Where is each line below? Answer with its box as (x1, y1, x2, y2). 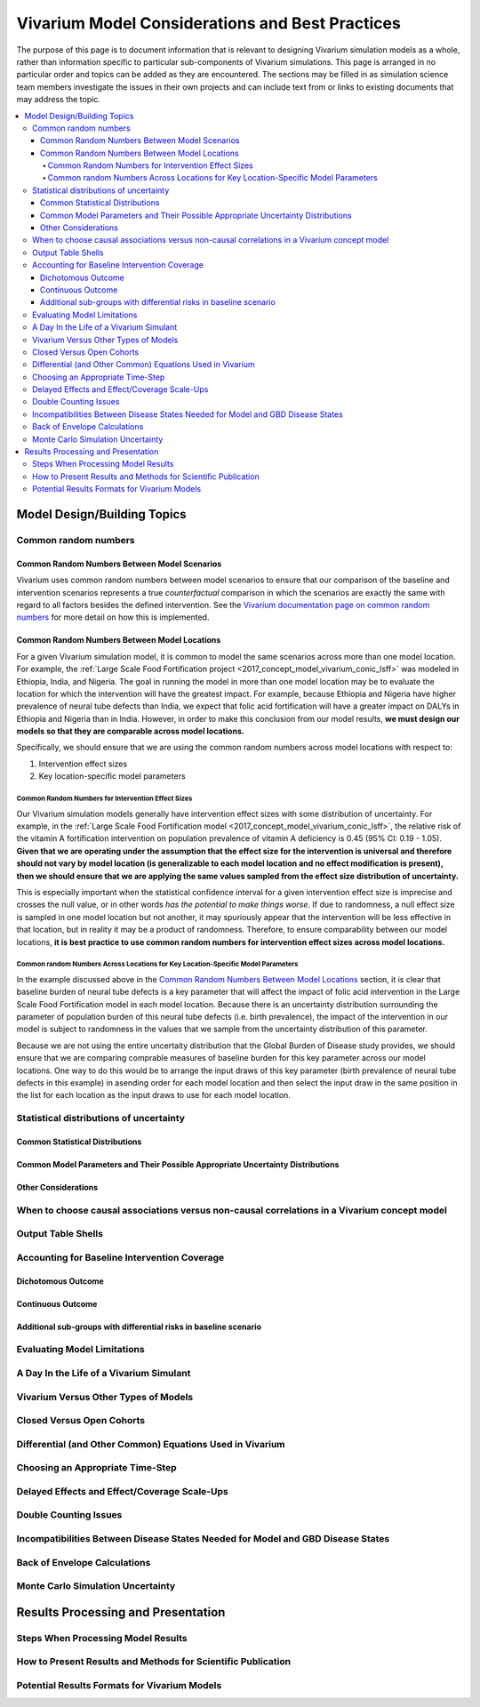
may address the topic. (16, 94, 101, 105)
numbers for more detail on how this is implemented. (16, 612, 210, 622)
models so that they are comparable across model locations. (16, 725, 244, 737)
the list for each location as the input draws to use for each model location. (16, 1090, 291, 1101)
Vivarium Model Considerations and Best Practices (16, 13, 402, 33)
